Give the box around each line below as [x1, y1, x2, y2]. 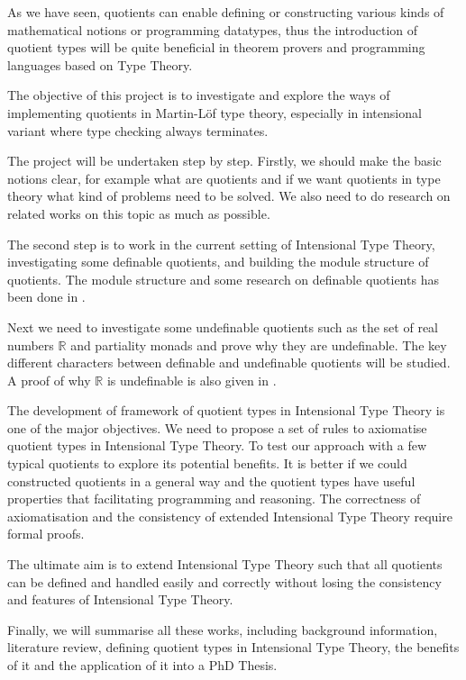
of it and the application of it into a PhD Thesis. [7, 656, 278, 674]
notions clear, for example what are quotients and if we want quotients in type [7, 168, 441, 187]
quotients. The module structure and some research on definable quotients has [7, 269, 439, 288]
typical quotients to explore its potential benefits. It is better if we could [7, 454, 407, 473]
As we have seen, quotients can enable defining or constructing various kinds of [7, 3, 444, 21]
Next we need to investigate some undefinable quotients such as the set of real [7, 317, 438, 336]
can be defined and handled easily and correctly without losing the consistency [7, 572, 442, 591]
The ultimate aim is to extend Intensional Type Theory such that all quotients [7, 555, 443, 574]
